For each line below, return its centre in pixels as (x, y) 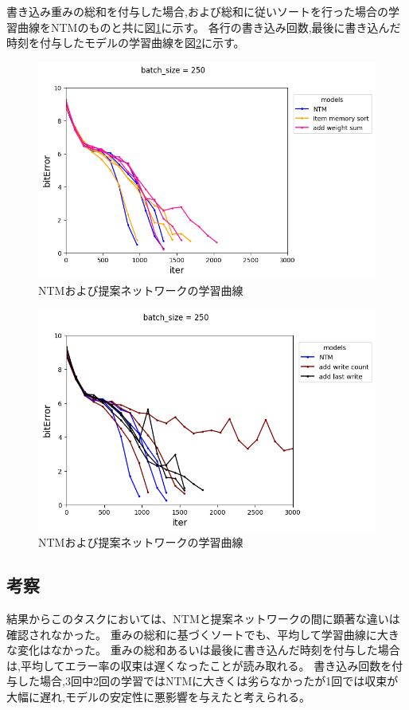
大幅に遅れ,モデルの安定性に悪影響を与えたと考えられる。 (158, 696)
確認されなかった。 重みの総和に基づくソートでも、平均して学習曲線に (192, 634)
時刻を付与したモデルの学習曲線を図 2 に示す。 (126, 43)
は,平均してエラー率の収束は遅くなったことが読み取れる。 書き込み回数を (199, 665)
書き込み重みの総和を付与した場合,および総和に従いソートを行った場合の (197, 11)
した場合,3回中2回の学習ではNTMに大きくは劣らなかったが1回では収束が (208, 681)
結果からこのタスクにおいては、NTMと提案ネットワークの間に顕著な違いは (203, 618)
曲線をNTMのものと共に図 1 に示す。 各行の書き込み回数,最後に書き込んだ (209, 27)
